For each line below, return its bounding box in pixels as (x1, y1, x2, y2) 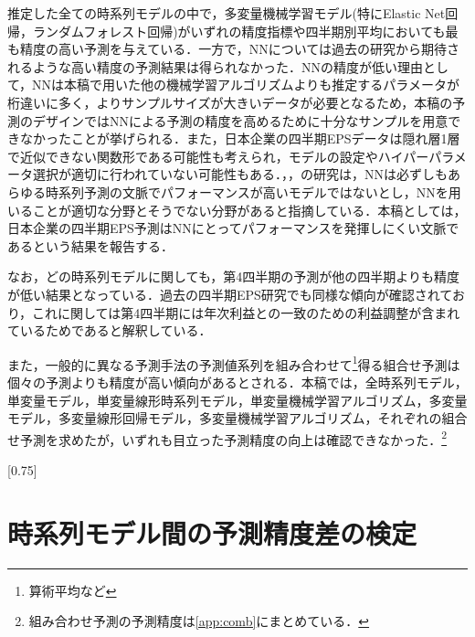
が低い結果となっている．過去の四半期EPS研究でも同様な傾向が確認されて (7, 284, 452, 303)
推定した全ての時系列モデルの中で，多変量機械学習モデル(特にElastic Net (7, 4, 446, 22)
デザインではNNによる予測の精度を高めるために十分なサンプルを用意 (32, 111, 449, 130)
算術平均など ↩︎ (28, 580, 117, 600)
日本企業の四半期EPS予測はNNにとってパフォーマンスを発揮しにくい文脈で (7, 218, 459, 238)
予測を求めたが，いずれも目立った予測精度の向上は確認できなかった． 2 (19, 427, 448, 449)
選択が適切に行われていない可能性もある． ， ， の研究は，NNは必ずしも (32, 165, 448, 184)
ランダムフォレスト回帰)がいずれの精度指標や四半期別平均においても (32, 21, 446, 40)
